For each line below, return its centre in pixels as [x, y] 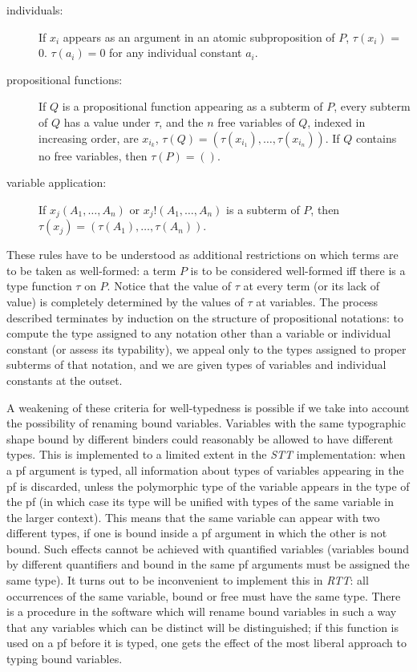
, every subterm [372, 106]
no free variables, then [93, 155]
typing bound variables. [65, 659]
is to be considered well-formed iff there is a [298, 270]
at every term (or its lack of [312, 286]
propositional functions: [65, 79]
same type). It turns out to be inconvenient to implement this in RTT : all [188, 580]
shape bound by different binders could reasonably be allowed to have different [200, 438]
